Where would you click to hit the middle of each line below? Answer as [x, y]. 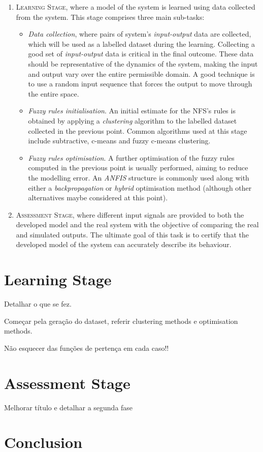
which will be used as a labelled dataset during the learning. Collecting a [141, 43]
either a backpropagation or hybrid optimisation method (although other [140, 187]
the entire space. [54, 93]
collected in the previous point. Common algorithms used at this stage [138, 130]
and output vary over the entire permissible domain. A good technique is [141, 73]
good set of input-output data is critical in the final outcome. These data [141, 54]
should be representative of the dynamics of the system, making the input [143, 63]
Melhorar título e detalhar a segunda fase [69, 407]
